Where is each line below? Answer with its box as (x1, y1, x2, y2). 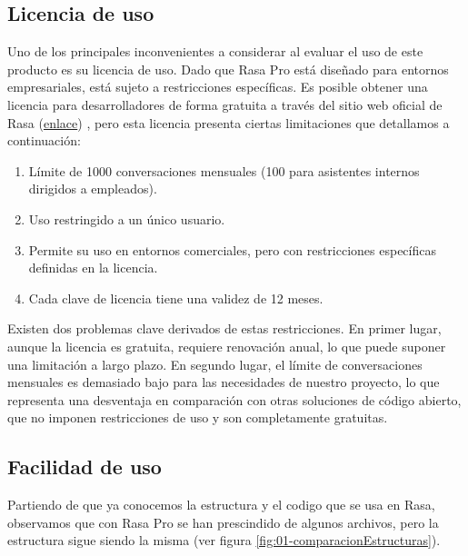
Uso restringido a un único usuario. (28, 209, 225, 228)
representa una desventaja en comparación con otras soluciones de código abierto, (7, 390, 462, 409)
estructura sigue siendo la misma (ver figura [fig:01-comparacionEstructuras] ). (7, 531, 441, 550)
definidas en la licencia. (28, 258, 158, 277)
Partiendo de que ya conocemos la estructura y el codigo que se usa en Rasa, (7, 495, 435, 514)
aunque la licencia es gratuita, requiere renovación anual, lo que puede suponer (7, 336, 446, 355)
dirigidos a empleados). (28, 179, 157, 198)
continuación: (7, 131, 81, 150)
